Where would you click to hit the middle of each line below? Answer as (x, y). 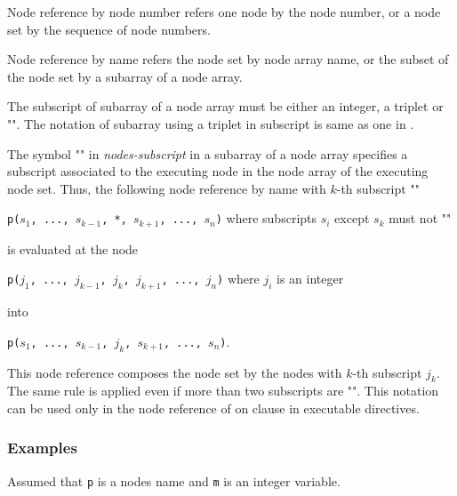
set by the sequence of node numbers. (109, 29)
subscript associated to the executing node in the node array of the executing (218, 171)
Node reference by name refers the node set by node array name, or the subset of (228, 59)
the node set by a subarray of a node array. (125, 76)
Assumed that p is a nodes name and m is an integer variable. (174, 480)
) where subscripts (266, 218)
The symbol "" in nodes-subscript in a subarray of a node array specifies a (208, 153)
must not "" (420, 218)
